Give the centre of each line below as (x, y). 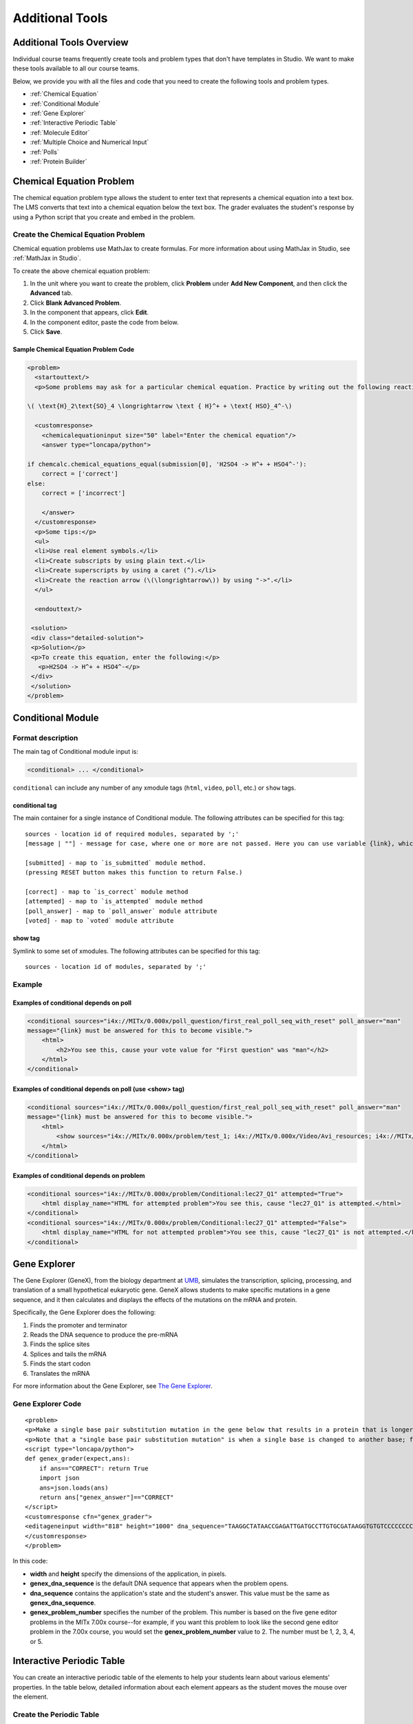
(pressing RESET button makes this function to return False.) (134, 873)
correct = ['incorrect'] (84, 493)
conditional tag (35, 805)
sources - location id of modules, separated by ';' (116, 966)
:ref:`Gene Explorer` (58, 113)
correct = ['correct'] (80, 474)
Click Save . (46, 332)
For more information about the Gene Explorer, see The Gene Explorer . (113, 1385)
